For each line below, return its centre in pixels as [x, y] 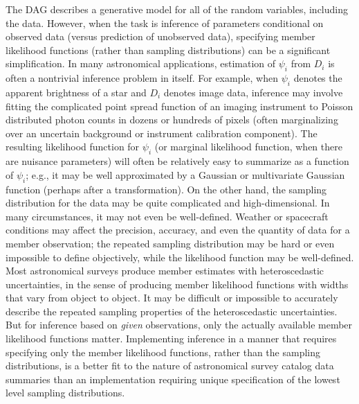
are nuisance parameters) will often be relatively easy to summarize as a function [177, 161]
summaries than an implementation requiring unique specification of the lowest [173, 379]
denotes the [318, 78]
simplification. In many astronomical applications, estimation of [141, 63]
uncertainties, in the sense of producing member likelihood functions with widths [177, 284]
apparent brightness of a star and [76, 92]
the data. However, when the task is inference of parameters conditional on [165, 23]
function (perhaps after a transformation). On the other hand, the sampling [166, 189]
